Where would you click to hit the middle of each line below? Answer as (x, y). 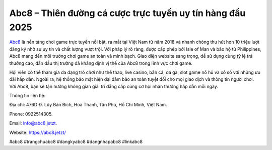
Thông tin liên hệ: (27, 96)
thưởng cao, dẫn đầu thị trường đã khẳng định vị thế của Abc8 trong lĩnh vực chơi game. (101, 63)
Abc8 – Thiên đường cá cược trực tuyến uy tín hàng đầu (127, 13)
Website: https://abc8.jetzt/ (38, 132)
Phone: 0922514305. (31, 114)
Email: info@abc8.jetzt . (33, 123)
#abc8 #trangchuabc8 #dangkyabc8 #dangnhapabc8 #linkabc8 (76, 142)
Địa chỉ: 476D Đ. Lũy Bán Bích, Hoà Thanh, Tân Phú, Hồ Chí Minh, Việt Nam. (88, 105)
